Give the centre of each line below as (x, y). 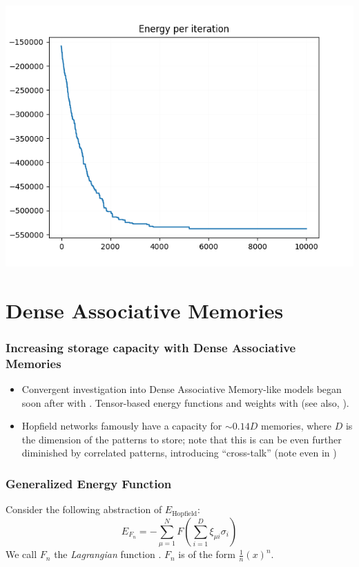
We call (21, 554)
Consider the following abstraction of (84, 509)
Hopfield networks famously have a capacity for (122, 426)
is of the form (207, 554)
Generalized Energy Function (89, 483)
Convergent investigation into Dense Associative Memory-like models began (182, 389)
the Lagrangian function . (108, 554)
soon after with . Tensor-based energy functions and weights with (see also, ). (185, 402)
